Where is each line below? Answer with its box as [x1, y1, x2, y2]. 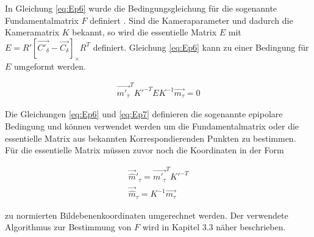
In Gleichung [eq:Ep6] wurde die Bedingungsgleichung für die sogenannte [5, 2, 277, 14]
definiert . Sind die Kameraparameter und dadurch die [90, 13, 293, 26]
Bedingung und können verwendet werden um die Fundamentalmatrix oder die [5, 119, 299, 132]
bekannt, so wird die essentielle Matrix [72, 26, 217, 38]
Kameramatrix [5, 26, 60, 38]
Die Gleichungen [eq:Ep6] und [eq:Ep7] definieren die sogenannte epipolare [5, 108, 283, 120]
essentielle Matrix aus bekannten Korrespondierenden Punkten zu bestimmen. [5, 131, 296, 144]
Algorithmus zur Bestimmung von [5, 221, 132, 233]
